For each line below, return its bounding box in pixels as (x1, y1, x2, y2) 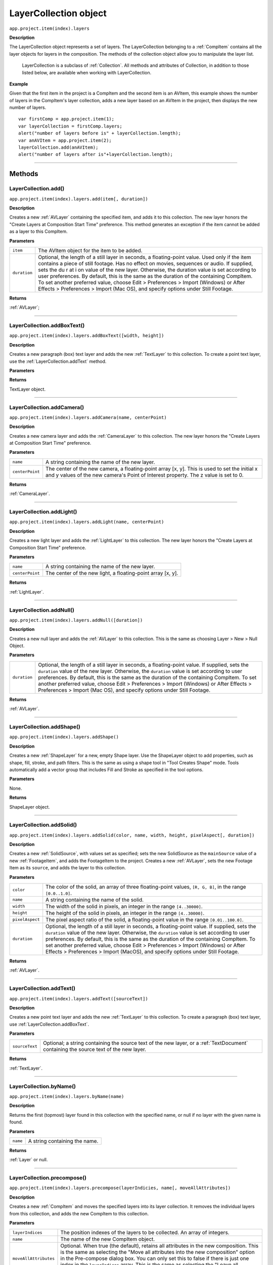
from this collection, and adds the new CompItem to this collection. (9, 1210, 149, 1216)
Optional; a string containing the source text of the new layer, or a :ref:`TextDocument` (43, 1040, 248, 1047)
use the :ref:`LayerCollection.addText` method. (9, 358, 107, 364)
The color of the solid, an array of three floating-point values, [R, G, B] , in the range (45, 883, 246, 890)
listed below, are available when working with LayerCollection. (22, 69, 152, 75)
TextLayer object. (9, 386, 45, 392)
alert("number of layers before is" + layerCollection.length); (18, 131, 181, 136)
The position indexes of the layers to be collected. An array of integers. (60, 1229, 230, 1236)
